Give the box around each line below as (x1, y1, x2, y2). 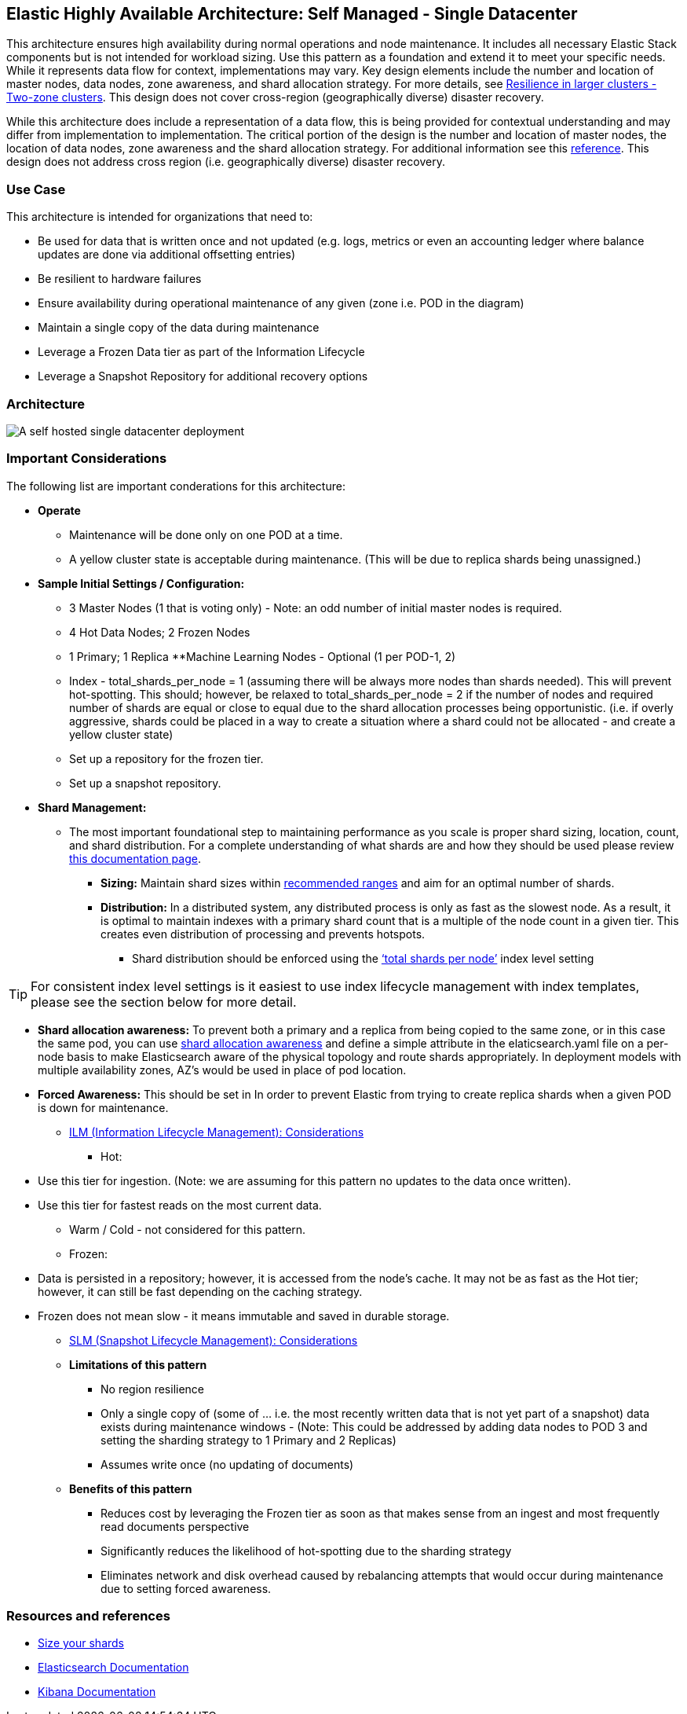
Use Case (6, 181, 66, 197)
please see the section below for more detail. (31, 993, 297, 1010)
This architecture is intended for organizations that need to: (6, 210, 313, 224)
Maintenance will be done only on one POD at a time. (69, 527, 343, 541)
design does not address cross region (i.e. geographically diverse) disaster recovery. (6, 155, 445, 169)
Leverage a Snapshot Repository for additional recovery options (38, 369, 368, 384)
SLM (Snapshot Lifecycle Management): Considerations (69, 1333, 358, 1347)
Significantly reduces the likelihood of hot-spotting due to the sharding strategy (100, 1543, 512, 1558)
